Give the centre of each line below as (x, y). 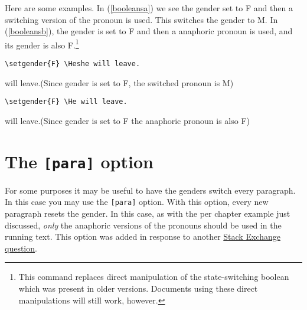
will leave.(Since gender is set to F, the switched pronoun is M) (119, 82)
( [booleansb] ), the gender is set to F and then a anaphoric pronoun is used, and (149, 31)
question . (21, 248)
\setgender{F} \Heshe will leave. (73, 64)
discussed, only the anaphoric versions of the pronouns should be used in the (143, 225)
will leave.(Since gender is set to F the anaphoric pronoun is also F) (127, 120)
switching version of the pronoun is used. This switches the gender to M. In (141, 19)
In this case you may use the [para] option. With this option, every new (137, 202)
